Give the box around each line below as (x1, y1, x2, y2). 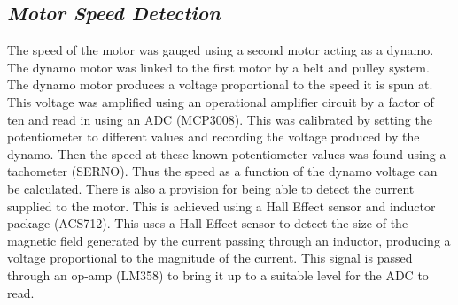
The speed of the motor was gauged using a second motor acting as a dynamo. (7, 41, 434, 59)
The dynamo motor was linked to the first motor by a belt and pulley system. (7, 57, 430, 76)
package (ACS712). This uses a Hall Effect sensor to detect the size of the (7, 214, 408, 233)
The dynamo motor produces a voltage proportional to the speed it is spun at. (7, 75, 433, 94)
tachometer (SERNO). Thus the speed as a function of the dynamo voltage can (7, 162, 438, 180)
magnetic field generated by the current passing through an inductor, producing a (7, 231, 451, 249)
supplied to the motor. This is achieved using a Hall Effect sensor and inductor (7, 196, 436, 215)
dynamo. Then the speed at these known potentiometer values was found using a (7, 144, 446, 163)
